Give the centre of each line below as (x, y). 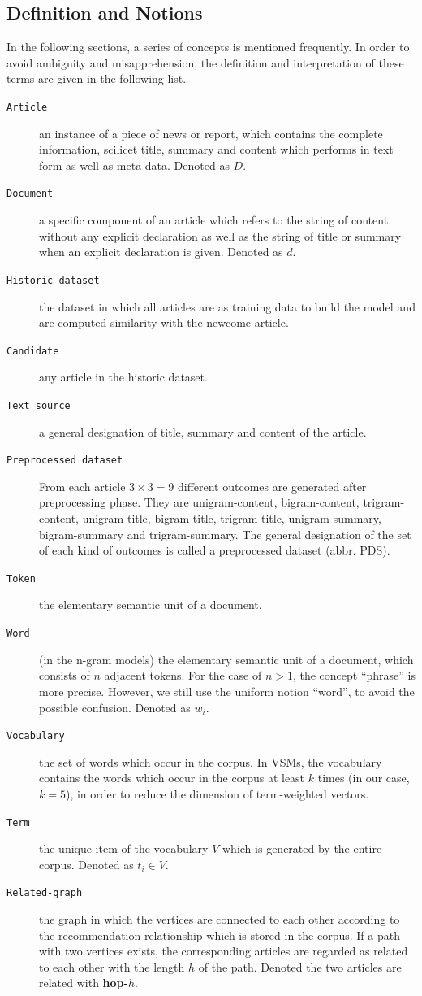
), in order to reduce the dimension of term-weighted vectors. (217, 793)
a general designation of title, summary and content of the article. (203, 431)
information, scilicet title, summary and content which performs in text (216, 149)
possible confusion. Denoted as (115, 707)
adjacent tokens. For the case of (183, 675)
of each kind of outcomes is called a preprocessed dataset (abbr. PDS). (215, 550)
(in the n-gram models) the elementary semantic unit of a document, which (226, 659)
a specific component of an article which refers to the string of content (214, 220)
